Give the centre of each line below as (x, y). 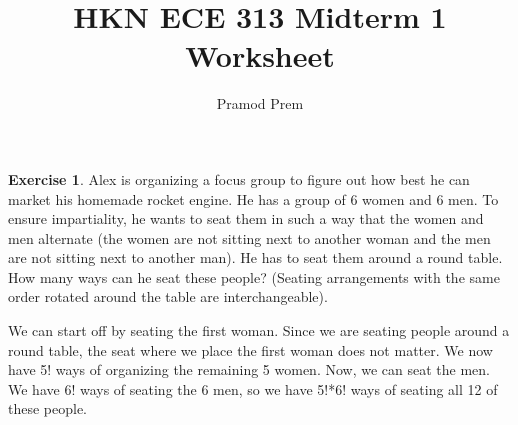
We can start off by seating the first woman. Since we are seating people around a (259, 330)
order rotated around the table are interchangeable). (168, 296)
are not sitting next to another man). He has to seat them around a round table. (255, 257)
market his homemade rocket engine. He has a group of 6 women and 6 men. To (253, 198)
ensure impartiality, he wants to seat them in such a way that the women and (246, 218)
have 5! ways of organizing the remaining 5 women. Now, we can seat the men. (249, 369)
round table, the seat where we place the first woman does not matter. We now (250, 349)
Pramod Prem (260, 103)
